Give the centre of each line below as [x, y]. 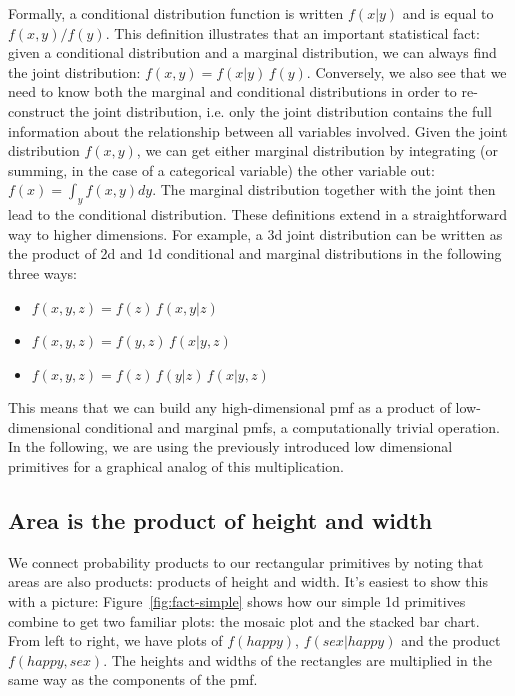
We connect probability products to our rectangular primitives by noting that [246, 561]
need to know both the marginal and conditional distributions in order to [232, 91]
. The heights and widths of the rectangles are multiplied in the [297, 659]
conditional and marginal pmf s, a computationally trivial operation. [292, 426]
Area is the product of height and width [220, 520]
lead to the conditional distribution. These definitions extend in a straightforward [258, 214]
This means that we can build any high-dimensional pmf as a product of [229, 407]
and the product [451, 640]
